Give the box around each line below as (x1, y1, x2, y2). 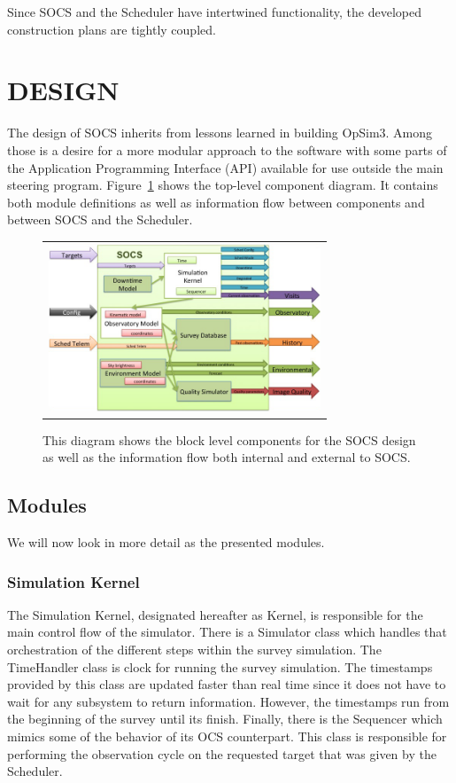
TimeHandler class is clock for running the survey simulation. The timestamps (7, 657, 433, 676)
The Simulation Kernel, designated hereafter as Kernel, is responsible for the (7, 605, 423, 623)
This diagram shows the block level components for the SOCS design (43, 430, 416, 449)
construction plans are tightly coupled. (7, 20, 216, 38)
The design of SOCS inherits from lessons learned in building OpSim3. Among (7, 123, 433, 142)
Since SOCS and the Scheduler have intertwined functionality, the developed (7, 3, 421, 20)
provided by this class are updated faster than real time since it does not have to (7, 675, 446, 693)
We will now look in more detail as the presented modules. (7, 533, 325, 552)
